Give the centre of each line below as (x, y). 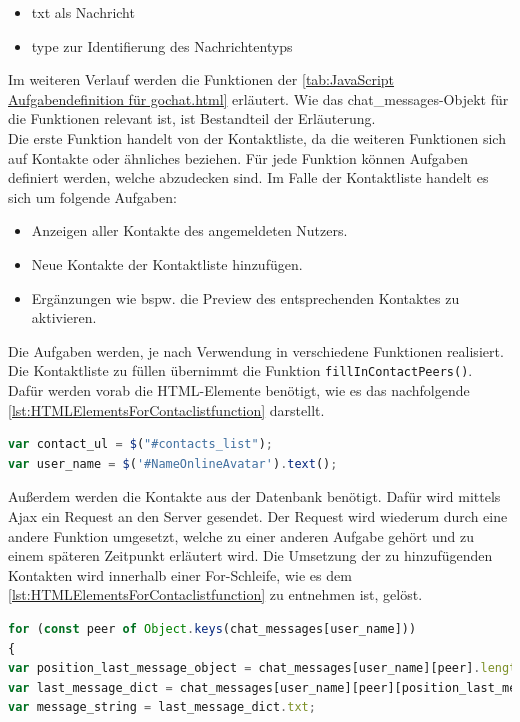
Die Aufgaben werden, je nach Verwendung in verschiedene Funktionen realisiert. (256, 350)
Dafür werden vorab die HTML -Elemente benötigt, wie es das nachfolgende (239, 389)
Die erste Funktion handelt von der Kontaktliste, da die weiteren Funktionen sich (257, 137)
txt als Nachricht (83, 12)
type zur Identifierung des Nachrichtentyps (162, 45)
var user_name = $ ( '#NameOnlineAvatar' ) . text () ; (173, 463)
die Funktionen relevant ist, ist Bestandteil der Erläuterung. (192, 118)
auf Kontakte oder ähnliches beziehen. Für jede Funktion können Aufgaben (238, 157)
